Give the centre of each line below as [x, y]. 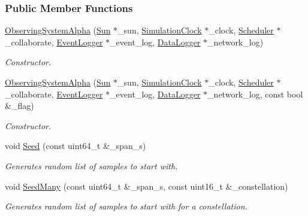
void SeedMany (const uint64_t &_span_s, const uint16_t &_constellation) [147, 186]
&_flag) [19, 106]
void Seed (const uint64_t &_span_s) [76, 146]
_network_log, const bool [255, 94]
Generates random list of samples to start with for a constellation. [126, 206]
